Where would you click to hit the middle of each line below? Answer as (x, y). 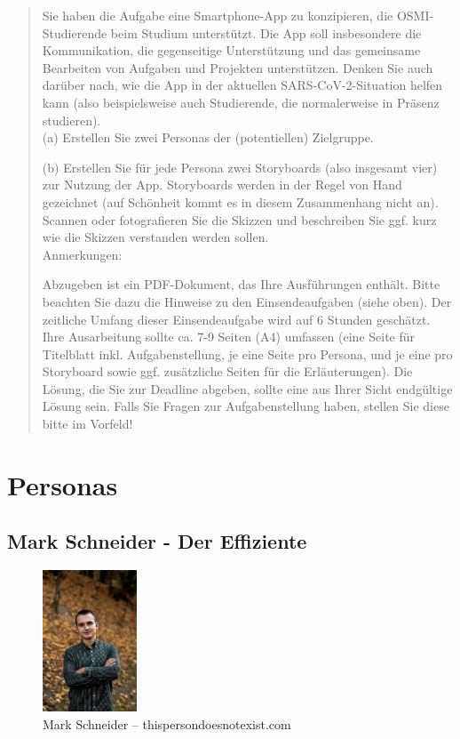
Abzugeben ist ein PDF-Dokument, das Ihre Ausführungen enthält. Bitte (241, 284)
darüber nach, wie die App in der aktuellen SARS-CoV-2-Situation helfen (242, 85)
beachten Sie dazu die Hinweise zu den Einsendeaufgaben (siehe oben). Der (247, 301)
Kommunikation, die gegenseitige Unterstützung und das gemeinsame (231, 50)
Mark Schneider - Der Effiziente (157, 541)
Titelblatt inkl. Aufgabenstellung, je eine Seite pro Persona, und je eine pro (247, 353)
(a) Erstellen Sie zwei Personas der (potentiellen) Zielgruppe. (208, 137)
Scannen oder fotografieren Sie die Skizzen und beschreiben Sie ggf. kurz (239, 219)
